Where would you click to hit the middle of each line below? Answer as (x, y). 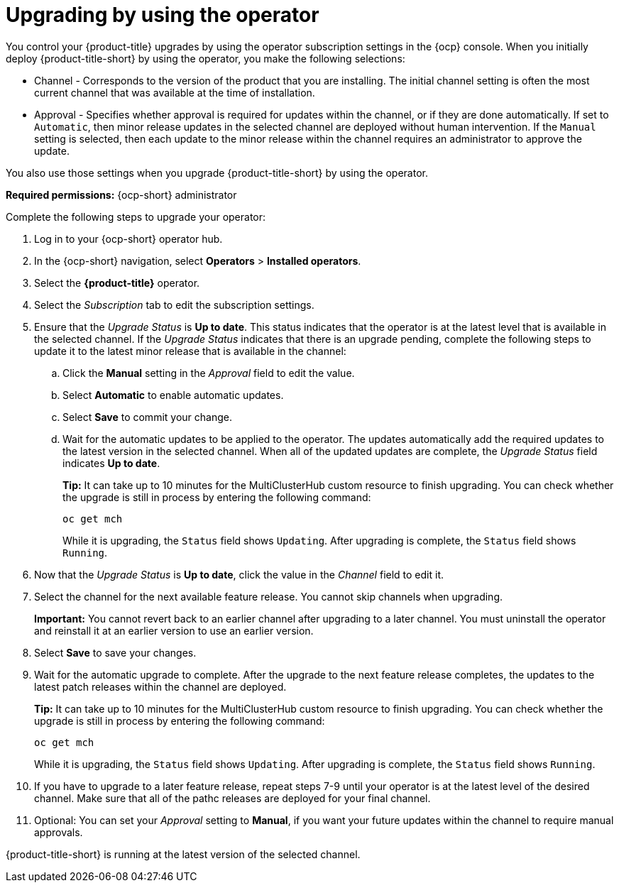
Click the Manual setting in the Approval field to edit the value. (209, 373)
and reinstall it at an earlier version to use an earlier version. (174, 630)
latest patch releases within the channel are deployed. (160, 686)
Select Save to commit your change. (147, 417)
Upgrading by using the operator (163, 15)
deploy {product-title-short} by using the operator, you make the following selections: (206, 58)
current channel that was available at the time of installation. (175, 92)
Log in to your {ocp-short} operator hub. (128, 239)
